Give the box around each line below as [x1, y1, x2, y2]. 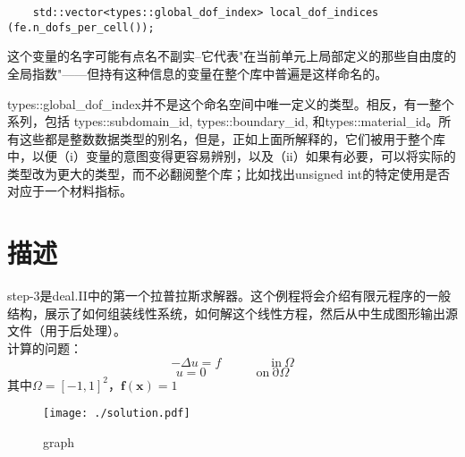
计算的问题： [7, 338, 82, 357]
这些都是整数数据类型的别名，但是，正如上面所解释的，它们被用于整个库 [19, 129, 445, 148]
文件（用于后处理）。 [7, 321, 126, 340]
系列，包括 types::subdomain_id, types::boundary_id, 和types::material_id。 [7, 112, 439, 131]
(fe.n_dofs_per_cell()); [7, 21, 155, 34]
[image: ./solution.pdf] [43, 407, 190, 420]
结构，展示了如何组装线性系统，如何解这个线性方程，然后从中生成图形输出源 [7, 303, 458, 322]
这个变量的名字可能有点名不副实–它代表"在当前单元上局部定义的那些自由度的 [7, 47, 457, 65]
